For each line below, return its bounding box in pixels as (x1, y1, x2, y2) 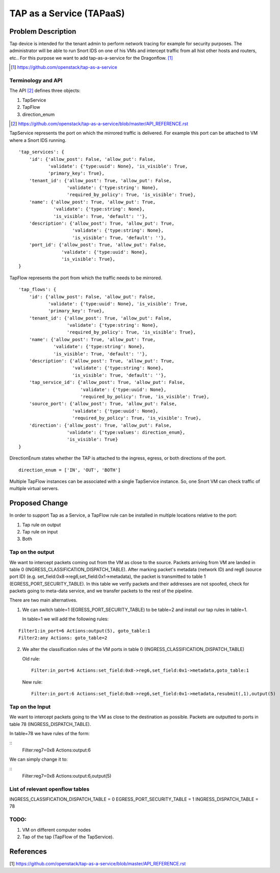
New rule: (22, 679, 43, 685)
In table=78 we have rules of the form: (9, 730, 90, 736)
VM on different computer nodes (22, 827, 91, 833)
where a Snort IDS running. (9, 137, 66, 143)
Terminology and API (9, 77, 63, 84)
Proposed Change (9, 499, 68, 507)
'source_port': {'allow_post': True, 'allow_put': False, (29, 401, 177, 407)
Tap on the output (9, 549, 55, 556)
